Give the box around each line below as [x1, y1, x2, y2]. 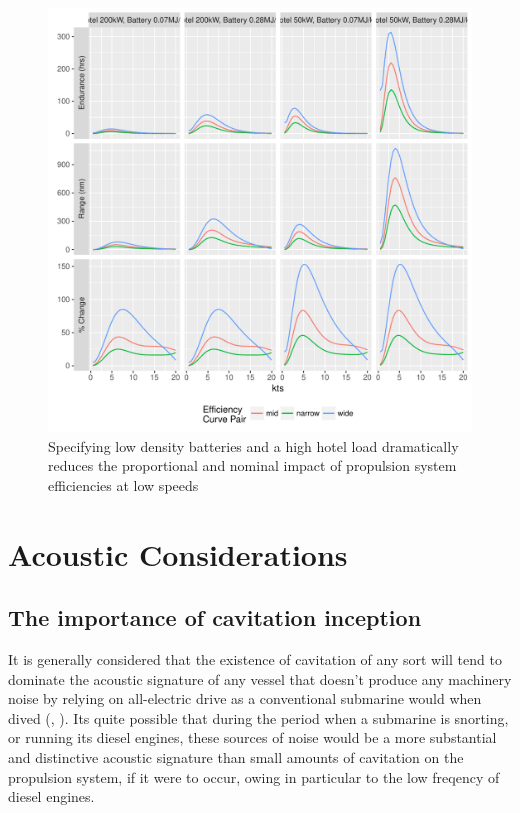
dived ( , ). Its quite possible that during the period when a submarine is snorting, [8, 707, 509, 728]
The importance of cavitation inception [8, 602, 422, 633]
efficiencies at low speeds [48, 474, 199, 495]
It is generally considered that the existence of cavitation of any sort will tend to [8, 648, 502, 669]
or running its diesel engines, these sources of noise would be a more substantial [8, 727, 497, 748]
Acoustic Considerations [8, 533, 348, 574]
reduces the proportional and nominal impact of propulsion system [48, 455, 457, 476]
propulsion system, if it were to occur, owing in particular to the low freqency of [8, 766, 500, 787]
